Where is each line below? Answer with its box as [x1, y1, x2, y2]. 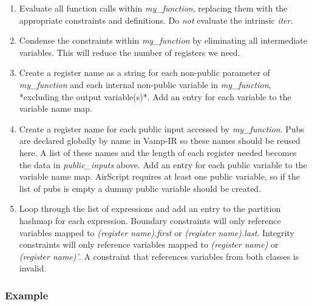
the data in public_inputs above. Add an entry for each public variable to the [19, 158, 307, 171]
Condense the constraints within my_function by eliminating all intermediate [19, 34, 307, 47]
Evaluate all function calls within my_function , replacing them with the [19, 2, 288, 14]
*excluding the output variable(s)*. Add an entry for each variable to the [19, 90, 291, 103]
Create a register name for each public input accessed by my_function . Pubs [19, 122, 304, 135]
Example [5, 287, 49, 302]
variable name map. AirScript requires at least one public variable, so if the [19, 170, 300, 183]
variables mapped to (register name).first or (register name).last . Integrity [19, 226, 294, 239]
